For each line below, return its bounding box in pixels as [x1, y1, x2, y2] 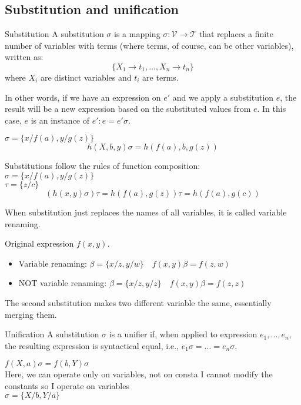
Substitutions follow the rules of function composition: [5, 160, 200, 172]
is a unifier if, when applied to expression [109, 328, 257, 340]
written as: [5, 51, 44, 63]
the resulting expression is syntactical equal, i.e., [5, 339, 179, 351]
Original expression [5, 237, 74, 250]
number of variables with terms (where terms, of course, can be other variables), [5, 39, 294, 51]
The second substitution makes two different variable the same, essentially [5, 296, 272, 308]
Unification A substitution [5, 328, 99, 340]
